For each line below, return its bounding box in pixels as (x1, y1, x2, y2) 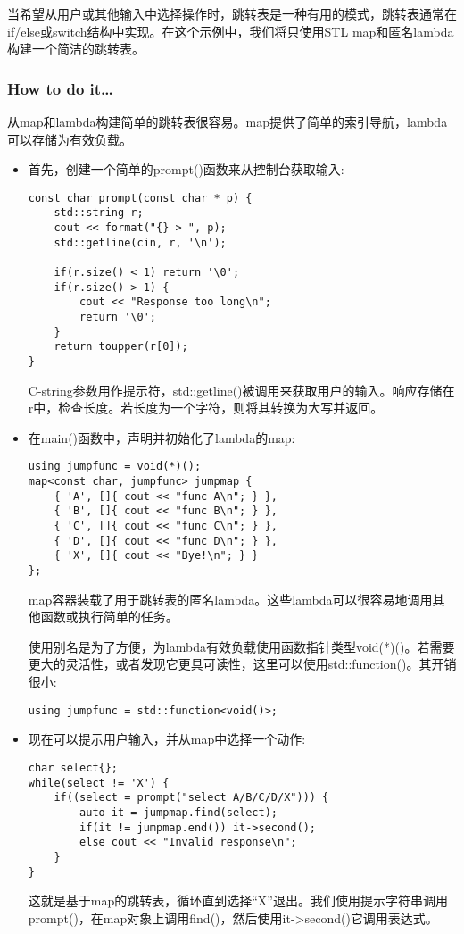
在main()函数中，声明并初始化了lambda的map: (28, 428, 295, 446)
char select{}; (28, 761, 119, 774)
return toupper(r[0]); (54, 340, 188, 354)
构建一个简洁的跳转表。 (7, 39, 145, 58)
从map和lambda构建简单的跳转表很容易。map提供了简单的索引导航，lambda (7, 113, 448, 130)
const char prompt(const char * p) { (28, 191, 253, 204)
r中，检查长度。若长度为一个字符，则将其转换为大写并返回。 (28, 398, 384, 417)
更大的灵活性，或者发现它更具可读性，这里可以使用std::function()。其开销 (28, 655, 457, 673)
